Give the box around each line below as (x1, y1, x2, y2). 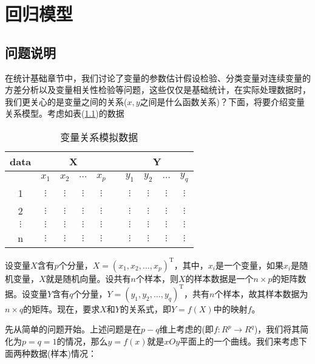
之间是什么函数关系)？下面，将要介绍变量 (140, 95, 305, 108)
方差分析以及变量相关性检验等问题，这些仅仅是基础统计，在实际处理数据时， (5, 83, 311, 96)
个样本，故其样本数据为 (214, 287, 308, 300)
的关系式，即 (120, 302, 171, 315)
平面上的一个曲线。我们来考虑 (180, 334, 299, 347)
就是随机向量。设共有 (46, 272, 131, 284)
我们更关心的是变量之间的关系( (5, 95, 127, 108)
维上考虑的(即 (159, 323, 214, 335)
